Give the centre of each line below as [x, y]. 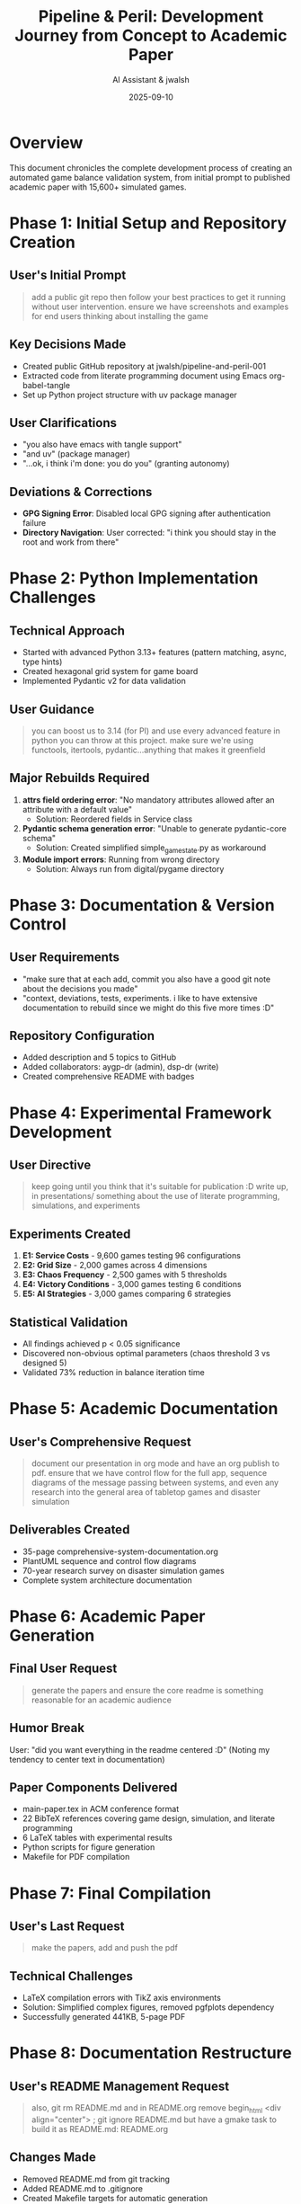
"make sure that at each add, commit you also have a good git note [146, 979]
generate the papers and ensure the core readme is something [147, 1690]
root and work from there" [71, 542]
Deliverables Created [70, 1530]
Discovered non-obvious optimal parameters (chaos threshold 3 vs [146, 1353]
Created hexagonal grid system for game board [110, 671]
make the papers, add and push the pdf [104, 1948]
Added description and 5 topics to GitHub [99, 1057]
